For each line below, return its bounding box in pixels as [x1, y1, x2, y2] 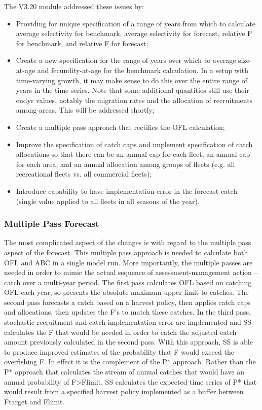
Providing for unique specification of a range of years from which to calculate [16, 18, 256, 28]
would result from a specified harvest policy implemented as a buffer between [4, 386, 244, 397]
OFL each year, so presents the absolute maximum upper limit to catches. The [4, 287, 249, 297]
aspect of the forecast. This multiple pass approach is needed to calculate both [4, 247, 248, 257]
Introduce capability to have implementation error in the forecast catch [16, 185, 238, 196]
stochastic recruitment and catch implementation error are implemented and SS [4, 317, 252, 327]
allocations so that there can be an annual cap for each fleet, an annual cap [16, 149, 250, 159]
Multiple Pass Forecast [4, 217, 99, 230]
